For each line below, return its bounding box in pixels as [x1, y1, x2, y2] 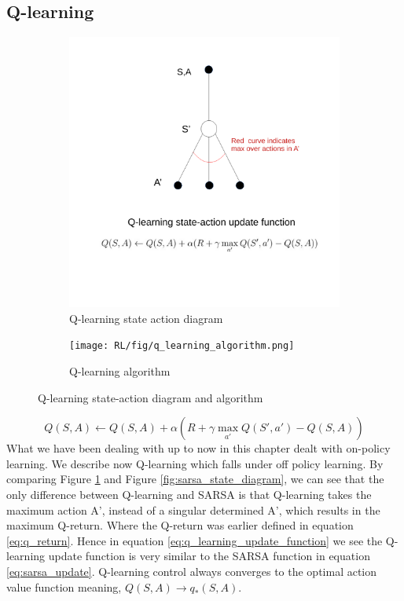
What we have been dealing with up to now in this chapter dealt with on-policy [6, 440, 391, 456]
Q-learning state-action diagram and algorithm [38, 389, 263, 405]
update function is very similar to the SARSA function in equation [48, 548, 370, 564]
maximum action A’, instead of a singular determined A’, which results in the [6, 501, 380, 518]
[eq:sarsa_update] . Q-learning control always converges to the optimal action [6, 563, 377, 579]
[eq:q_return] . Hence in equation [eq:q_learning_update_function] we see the [6, 532, 383, 548]
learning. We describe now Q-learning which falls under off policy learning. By [6, 455, 384, 471]
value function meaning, [6, 578, 122, 595]
